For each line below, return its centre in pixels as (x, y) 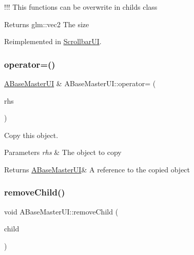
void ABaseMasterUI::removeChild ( (61, 211)
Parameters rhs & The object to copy (63, 152)
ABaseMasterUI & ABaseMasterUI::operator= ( (80, 83)
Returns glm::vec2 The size (47, 24)
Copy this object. (31, 135)
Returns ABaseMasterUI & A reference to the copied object (97, 169)
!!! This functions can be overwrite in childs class (81, 7)
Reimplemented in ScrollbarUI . (53, 41)
